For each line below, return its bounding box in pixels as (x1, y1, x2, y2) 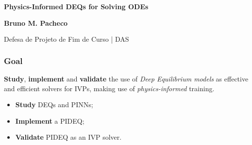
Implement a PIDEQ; (15, 115, 84, 126)
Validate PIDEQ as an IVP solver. (15, 132, 122, 142)
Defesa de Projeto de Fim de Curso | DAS (4, 34, 129, 44)
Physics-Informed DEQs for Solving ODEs (4, 1, 149, 11)
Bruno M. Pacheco (4, 17, 68, 28)
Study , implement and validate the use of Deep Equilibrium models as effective (4, 74, 249, 83)
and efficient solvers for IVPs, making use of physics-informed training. (4, 83, 215, 93)
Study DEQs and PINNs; (15, 99, 93, 110)
